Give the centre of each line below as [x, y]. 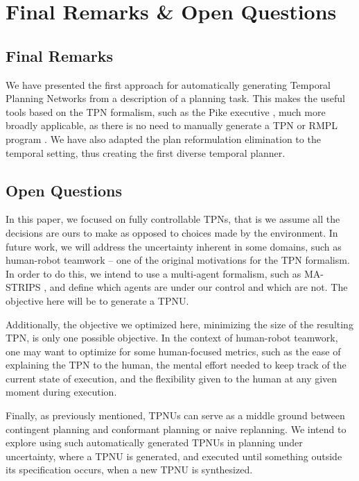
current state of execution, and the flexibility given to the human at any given [172, 378]
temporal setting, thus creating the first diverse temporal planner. [146, 152]
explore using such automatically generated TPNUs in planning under [154, 442]
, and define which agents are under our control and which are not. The [196, 287]
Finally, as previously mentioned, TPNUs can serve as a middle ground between [175, 415]
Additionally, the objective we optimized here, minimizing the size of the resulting [179, 324]
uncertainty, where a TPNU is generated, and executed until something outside [174, 456]
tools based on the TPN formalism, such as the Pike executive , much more [166, 111]
